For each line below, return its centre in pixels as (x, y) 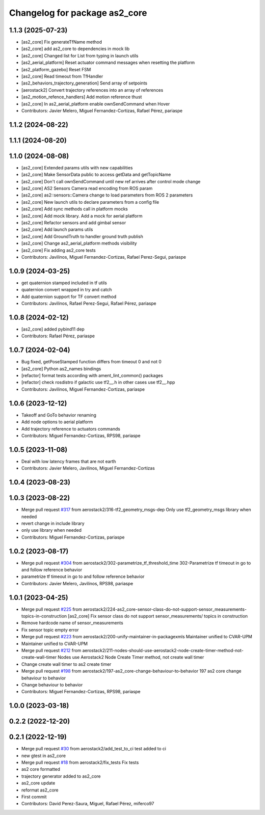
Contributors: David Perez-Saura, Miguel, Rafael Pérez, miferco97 (88, 804)
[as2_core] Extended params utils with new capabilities (77, 167)
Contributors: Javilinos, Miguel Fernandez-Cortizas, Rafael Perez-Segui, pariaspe (104, 257)
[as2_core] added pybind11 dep (53, 329)
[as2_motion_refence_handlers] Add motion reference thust (82, 97)
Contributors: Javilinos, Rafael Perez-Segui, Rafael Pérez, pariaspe (89, 303)
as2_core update (38, 783)
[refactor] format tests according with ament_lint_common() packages (92, 376)
